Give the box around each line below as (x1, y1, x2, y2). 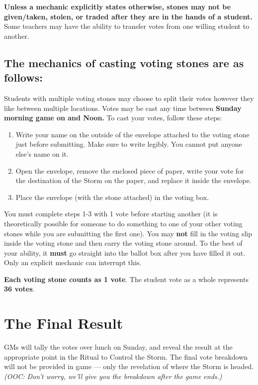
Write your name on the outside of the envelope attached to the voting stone (15, 129, 250, 139)
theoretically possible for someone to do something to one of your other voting (4, 218, 243, 228)
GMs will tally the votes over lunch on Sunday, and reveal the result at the (4, 342, 233, 352)
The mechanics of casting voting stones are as (4, 55, 244, 70)
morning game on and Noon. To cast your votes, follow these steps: (4, 112, 222, 123)
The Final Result (4, 313, 123, 333)
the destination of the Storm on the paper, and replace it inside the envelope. (15, 175, 252, 186)
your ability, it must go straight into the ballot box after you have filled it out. (4, 247, 246, 258)
